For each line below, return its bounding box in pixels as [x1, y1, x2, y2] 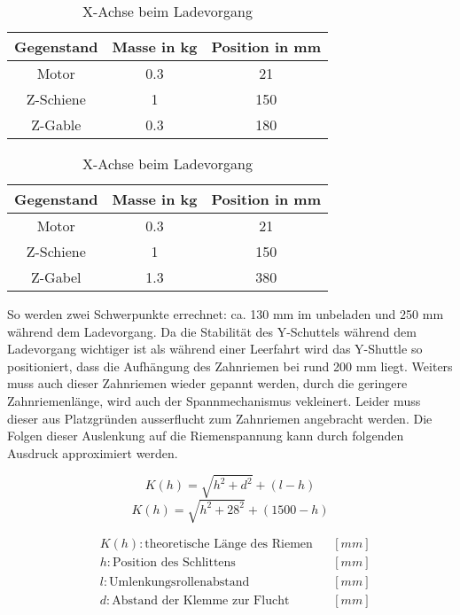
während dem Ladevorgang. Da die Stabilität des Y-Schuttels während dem [7, 322, 417, 340]
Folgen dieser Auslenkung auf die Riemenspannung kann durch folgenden [7, 426, 404, 445]
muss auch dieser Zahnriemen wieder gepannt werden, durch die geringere [7, 374, 408, 393]
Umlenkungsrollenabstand [109, 575, 250, 588]
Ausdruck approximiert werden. [7, 443, 178, 462]
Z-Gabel [31, 267, 82, 287]
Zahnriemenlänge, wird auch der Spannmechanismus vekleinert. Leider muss [7, 391, 421, 409]
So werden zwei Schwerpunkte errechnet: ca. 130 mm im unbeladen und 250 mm [7, 305, 444, 323]
